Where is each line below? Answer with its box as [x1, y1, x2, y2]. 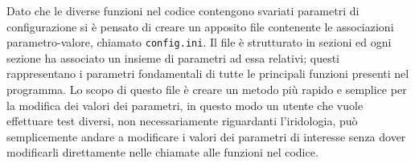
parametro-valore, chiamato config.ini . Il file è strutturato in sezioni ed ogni [6, 34, 392, 51]
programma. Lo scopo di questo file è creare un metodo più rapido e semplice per [6, 81, 407, 98]
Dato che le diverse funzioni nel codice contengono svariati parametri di [6, 2, 360, 18]
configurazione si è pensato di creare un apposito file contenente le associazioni [6, 18, 394, 35]
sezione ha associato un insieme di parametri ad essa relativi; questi [6, 49, 340, 66]
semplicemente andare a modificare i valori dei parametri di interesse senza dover [6, 128, 406, 145]
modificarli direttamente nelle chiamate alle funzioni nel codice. [6, 144, 318, 161]
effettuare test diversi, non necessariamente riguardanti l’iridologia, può [6, 112, 358, 129]
